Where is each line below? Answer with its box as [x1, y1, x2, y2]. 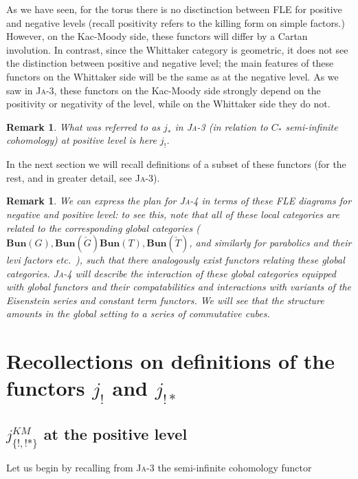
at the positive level [43, 423, 188, 445]
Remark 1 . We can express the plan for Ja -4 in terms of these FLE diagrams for [6, 193, 352, 208]
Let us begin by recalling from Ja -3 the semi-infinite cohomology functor [6, 460, 312, 475]
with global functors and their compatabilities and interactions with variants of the [6, 279, 352, 294]
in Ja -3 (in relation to [175, 119, 268, 134]
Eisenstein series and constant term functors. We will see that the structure [6, 292, 324, 307]
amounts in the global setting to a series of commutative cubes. [6, 306, 270, 321]
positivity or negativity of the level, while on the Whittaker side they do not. [6, 96, 331, 111]
